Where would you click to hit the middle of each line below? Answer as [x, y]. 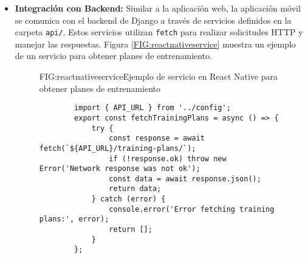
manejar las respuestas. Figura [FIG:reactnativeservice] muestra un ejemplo [155, 44]
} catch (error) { [128, 199]
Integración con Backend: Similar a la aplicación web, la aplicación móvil [158, 8]
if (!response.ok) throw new [168, 159]
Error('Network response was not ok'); [120, 169]
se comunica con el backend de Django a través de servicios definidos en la [153, 20]
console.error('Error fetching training [192, 209]
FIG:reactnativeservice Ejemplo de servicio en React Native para [158, 76]
